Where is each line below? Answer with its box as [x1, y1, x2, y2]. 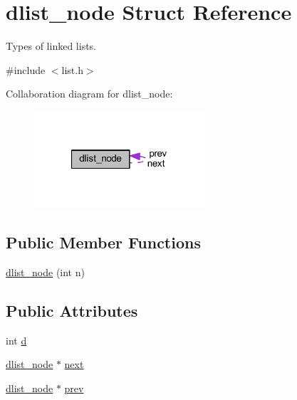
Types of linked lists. [6, 38, 97, 53]
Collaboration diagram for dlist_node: [6, 86, 173, 101]
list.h [61, 62, 83, 77]
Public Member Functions [6, 231, 201, 253]
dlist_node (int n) [6, 264, 85, 279]
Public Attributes [6, 299, 138, 321]
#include [6, 62, 46, 77]
